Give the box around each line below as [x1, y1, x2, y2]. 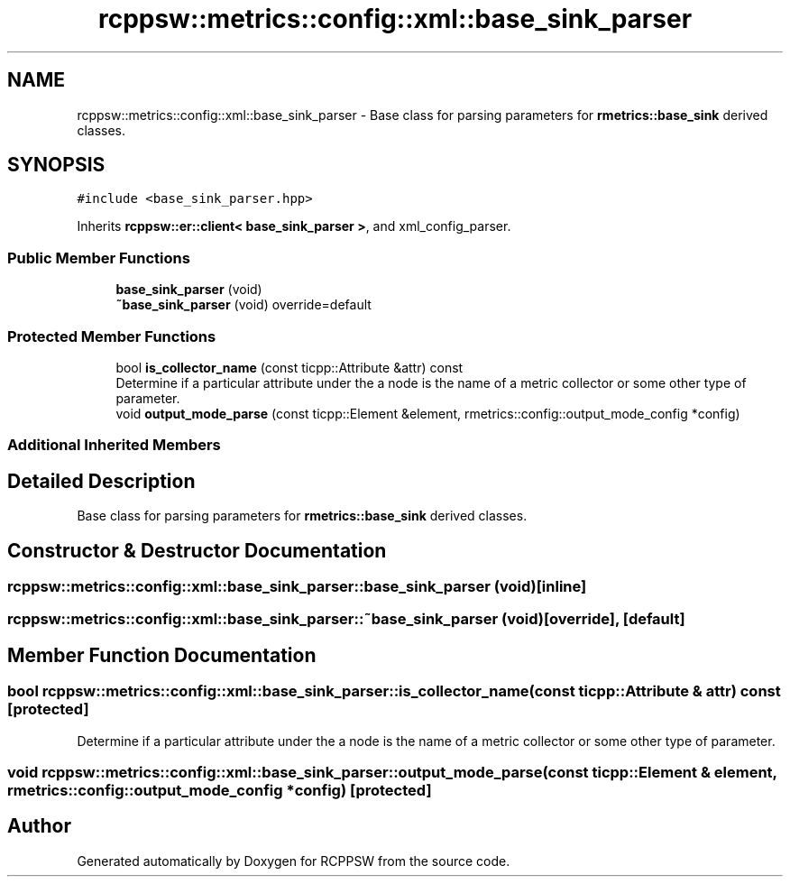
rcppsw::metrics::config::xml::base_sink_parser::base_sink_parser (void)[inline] [7, 577, 587, 595]
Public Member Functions [7, 248, 190, 267]
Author [7, 815, 71, 838]
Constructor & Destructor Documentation [7, 539, 387, 562]
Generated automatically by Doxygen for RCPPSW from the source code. [77, 852, 510, 869]
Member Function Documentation [7, 643, 317, 667]
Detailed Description [7, 469, 196, 493]
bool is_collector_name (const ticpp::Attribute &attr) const [115, 359, 464, 375]
